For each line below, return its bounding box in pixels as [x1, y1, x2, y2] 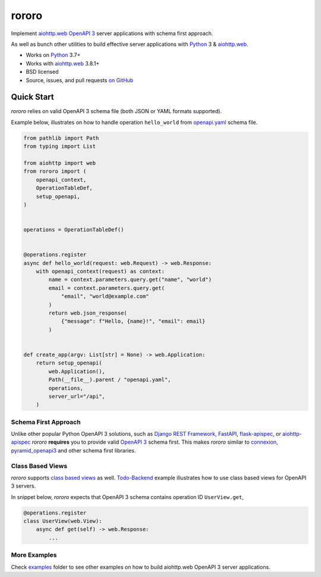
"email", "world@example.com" [61, 293, 149, 300]
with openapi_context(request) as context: [36, 268, 165, 275]
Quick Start [11, 92, 54, 102]
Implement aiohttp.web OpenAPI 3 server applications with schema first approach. [11, 30, 213, 37]
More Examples [11, 551, 57, 559]
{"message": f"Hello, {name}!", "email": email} [61, 318, 206, 325]
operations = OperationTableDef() [23, 226, 124, 233]
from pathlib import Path [23, 135, 99, 141]
